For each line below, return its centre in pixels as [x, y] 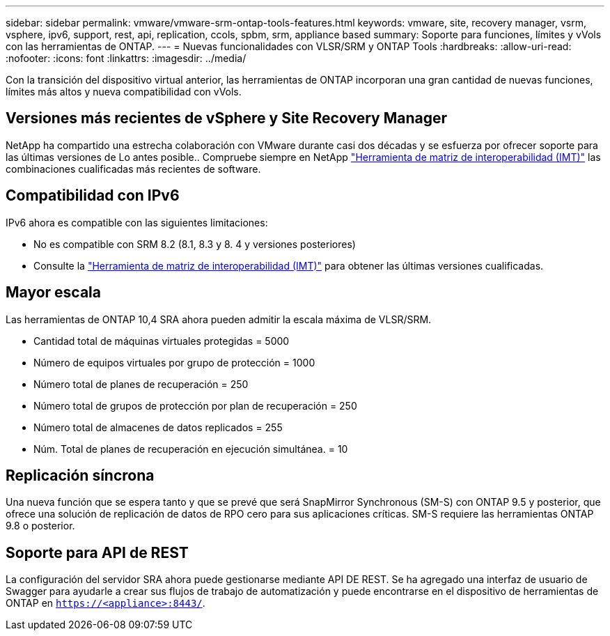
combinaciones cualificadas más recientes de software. [133, 169]
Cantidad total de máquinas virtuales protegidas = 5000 [162, 341]
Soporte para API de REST [97, 552]
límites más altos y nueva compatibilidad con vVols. [124, 92]
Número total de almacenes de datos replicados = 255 [158, 427]
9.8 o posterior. [40, 526]
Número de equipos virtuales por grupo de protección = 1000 [174, 362]
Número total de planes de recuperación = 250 [141, 384]
